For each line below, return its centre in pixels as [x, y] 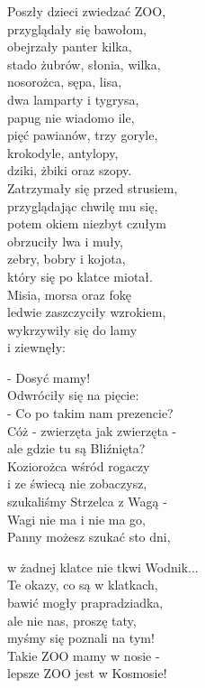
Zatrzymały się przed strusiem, [93, 187]
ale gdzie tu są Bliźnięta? [76, 448]
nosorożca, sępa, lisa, [65, 82]
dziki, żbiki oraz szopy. [70, 170]
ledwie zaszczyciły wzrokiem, [87, 312]
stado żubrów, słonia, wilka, [84, 64]
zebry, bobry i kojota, [67, 259]
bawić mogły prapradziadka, [85, 602]
